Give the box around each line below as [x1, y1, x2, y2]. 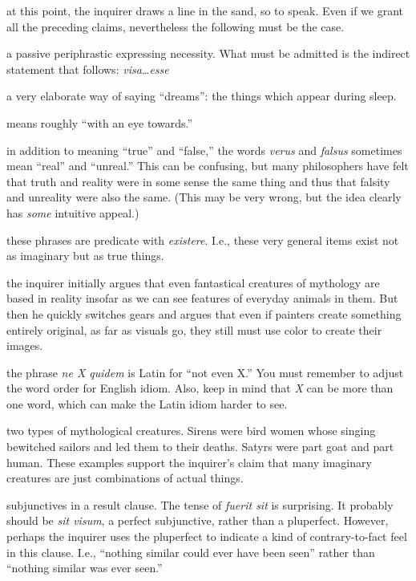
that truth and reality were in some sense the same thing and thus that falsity [6, 173, 390, 189]
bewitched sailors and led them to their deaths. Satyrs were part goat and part [6, 438, 394, 455]
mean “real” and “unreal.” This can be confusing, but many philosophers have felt [6, 157, 409, 174]
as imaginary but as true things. [6, 247, 164, 264]
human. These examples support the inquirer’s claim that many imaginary [6, 453, 372, 470]
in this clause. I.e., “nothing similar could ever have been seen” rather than [6, 543, 375, 560]
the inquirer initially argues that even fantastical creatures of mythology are [6, 274, 380, 290]
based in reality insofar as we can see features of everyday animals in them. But [6, 290, 398, 307]
